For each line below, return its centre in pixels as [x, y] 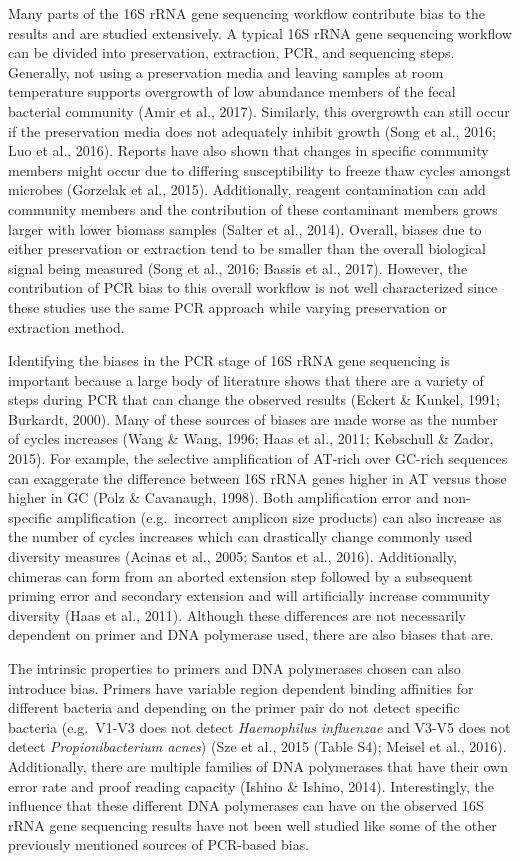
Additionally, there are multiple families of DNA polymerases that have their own [258, 765]
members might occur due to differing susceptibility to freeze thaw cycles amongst [259, 169]
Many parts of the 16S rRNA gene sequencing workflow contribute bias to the [246, 13]
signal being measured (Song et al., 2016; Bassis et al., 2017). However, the [238, 267]
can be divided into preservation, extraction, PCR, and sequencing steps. [231, 52]
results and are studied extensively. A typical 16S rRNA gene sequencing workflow [260, 32]
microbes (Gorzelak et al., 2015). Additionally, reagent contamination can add [247, 189]
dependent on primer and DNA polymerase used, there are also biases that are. [251, 634]
